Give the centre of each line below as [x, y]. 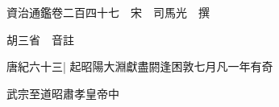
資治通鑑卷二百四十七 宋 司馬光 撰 [108, 12]
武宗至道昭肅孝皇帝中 [63, 93]
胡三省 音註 [40, 39]
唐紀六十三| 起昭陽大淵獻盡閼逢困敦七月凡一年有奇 [140, 66]
